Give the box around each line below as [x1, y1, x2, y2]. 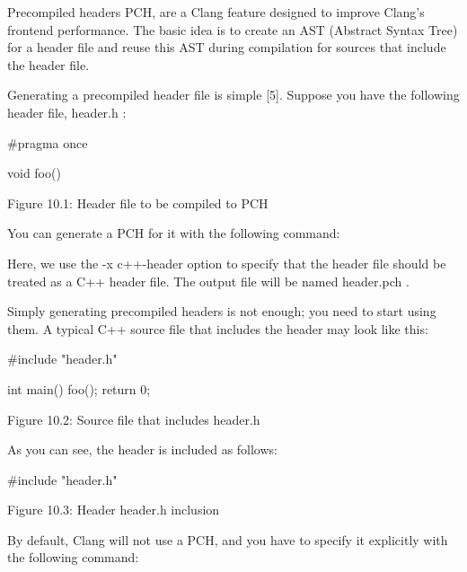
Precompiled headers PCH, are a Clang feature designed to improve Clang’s [7, 3, 425, 21]
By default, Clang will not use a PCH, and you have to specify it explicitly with [7, 530, 448, 549]
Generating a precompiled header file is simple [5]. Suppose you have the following [7, 85, 460, 104]
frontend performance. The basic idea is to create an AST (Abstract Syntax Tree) [7, 20, 458, 39]
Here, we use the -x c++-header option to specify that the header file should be [7, 253, 446, 272]
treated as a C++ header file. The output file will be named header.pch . [7, 271, 410, 290]
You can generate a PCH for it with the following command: [7, 224, 340, 242]
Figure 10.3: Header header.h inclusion [7, 500, 220, 519]
